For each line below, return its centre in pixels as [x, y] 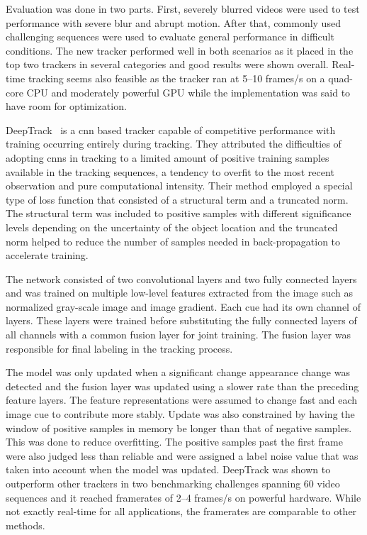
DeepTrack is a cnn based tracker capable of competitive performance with [171, 129]
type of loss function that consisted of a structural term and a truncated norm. [177, 199]
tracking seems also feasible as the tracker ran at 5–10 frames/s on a [176, 78]
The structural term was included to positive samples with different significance [179, 213]
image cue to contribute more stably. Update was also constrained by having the [180, 414]
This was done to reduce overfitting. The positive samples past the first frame [174, 442]
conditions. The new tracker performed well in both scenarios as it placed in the [180, 50]
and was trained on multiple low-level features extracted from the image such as [180, 293]
